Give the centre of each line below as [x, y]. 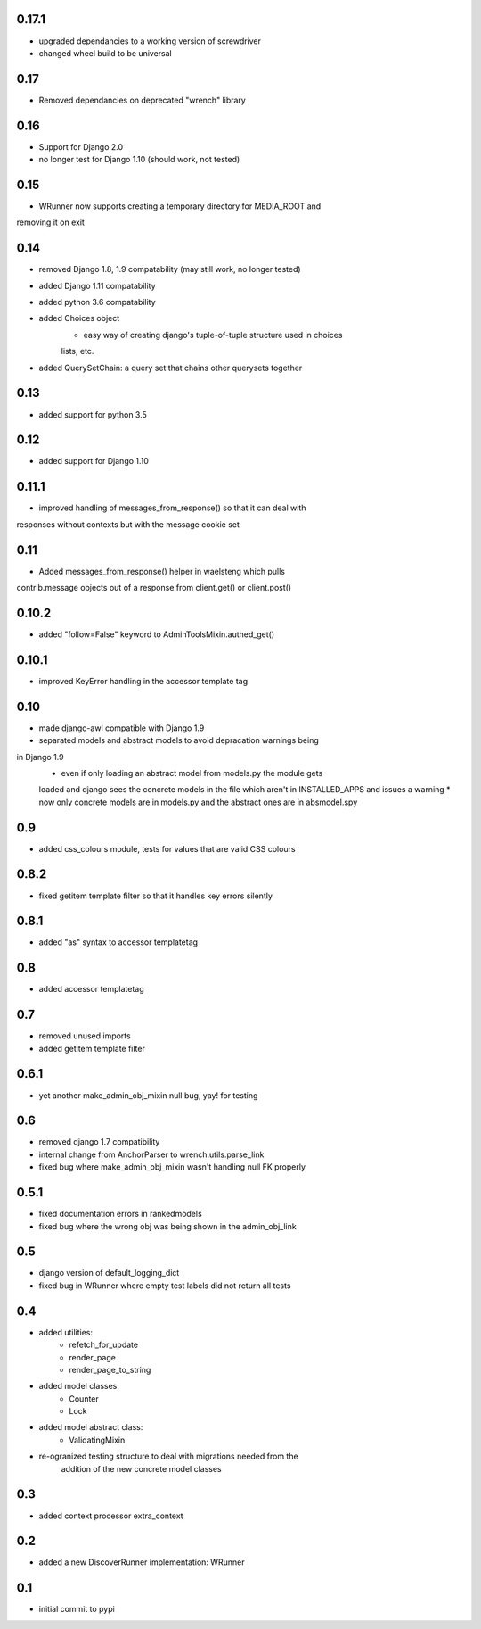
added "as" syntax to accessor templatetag [118, 942]
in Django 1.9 [40, 757]
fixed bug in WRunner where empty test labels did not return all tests [165, 1286]
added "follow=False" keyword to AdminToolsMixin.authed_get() [157, 634]
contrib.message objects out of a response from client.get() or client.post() [154, 588]
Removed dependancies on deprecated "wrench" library [143, 100]
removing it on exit [50, 222]
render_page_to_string [110, 1369]
